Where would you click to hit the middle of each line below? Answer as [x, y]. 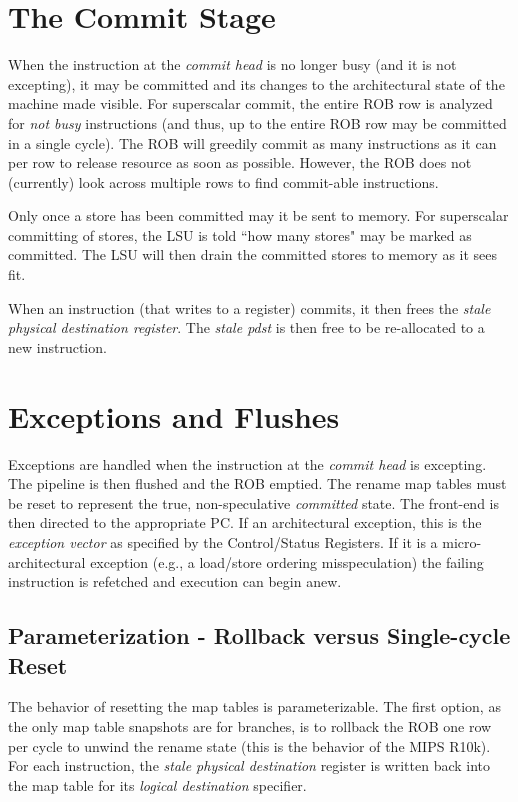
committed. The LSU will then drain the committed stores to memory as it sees [253, 254]
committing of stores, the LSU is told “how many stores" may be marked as [240, 234]
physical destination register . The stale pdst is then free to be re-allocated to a [246, 327]
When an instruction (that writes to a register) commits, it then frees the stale [249, 307]
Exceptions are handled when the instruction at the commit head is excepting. [247, 463]
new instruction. [57, 346]
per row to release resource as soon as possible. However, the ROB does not [240, 162]
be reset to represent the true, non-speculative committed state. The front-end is [253, 502]
